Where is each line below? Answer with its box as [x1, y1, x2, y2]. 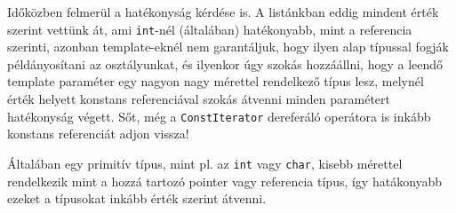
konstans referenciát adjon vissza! [7, 124, 189, 143]
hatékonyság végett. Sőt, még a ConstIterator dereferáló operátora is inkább [7, 106, 431, 125]
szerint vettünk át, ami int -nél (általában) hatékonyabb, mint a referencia [7, 20, 412, 38]
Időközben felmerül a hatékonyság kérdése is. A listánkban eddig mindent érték [7, 3, 439, 20]
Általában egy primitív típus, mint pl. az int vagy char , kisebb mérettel [7, 154, 403, 172]
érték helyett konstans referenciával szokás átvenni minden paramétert [7, 90, 390, 108]
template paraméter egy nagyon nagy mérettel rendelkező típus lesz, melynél [7, 72, 424, 91]
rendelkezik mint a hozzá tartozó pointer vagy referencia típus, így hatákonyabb [7, 171, 443, 190]
